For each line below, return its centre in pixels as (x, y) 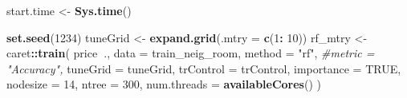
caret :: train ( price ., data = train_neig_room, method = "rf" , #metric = (191, 53)
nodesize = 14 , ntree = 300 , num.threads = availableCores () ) (164, 84)
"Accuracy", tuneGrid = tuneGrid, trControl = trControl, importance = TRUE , (204, 68)
